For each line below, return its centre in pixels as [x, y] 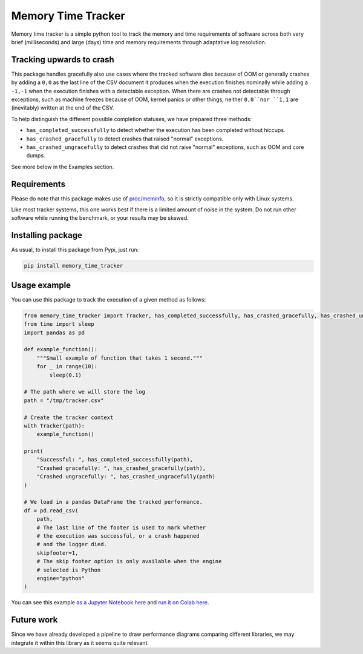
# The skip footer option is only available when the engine [129, 561]
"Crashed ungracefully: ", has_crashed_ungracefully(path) [126, 477]
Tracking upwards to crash [63, 60]
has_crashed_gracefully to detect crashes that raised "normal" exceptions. [125, 139]
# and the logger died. [72, 544]
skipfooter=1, [57, 553]
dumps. [36, 156]
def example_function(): [61, 349]
